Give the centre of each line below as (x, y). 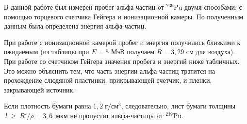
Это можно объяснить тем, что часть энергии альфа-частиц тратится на (110, 70)
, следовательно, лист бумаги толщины (178, 106)
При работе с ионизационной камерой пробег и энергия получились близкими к (122, 42)
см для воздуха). (211, 52)
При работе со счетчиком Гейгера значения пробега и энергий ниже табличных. (122, 61)
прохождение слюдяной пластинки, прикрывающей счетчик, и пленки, (108, 80)
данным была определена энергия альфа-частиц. (75, 26)
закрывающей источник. (40, 89)
